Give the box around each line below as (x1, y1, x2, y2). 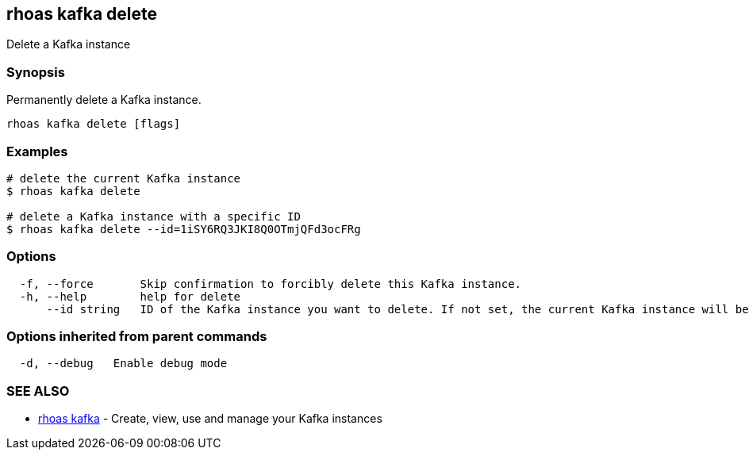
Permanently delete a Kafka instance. (6, 93, 202, 107)
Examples (6, 143, 68, 159)
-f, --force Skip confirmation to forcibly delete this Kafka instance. (19, 277, 522, 290)
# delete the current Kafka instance (6, 171, 241, 185)
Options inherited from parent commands (6, 328, 267, 345)
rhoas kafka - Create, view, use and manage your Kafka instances (38, 412, 382, 426)
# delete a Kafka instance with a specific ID (6, 209, 301, 223)
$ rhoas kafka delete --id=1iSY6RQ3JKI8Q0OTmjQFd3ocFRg (6, 222, 361, 236)
